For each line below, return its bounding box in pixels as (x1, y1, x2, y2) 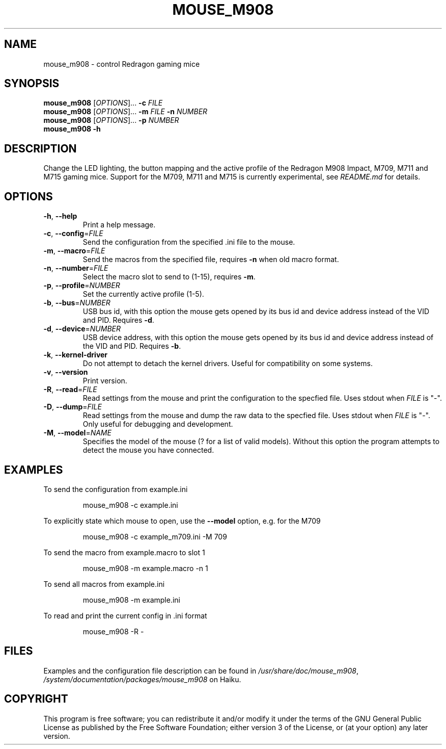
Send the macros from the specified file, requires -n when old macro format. (82, 255, 339, 264)
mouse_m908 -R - (82, 627, 144, 636)
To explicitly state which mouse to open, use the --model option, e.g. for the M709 (43, 516, 321, 525)
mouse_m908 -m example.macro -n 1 (82, 563, 208, 573)
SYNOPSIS (4, 77, 60, 90)
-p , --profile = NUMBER (43, 281, 120, 290)
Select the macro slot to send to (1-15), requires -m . (82, 272, 256, 281)
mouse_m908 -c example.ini (82, 500, 178, 509)
